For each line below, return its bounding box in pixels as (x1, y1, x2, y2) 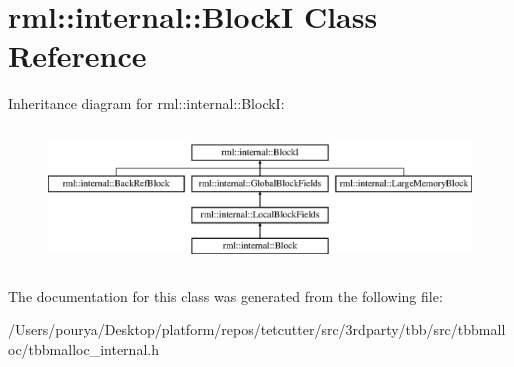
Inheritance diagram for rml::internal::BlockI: (8, 93, 285, 114)
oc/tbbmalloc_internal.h (8, 339, 159, 360)
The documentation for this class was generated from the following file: (8, 285, 443, 306)
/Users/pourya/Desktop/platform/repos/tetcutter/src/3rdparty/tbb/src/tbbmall (8, 319, 506, 340)
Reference (8, 35, 147, 76)
